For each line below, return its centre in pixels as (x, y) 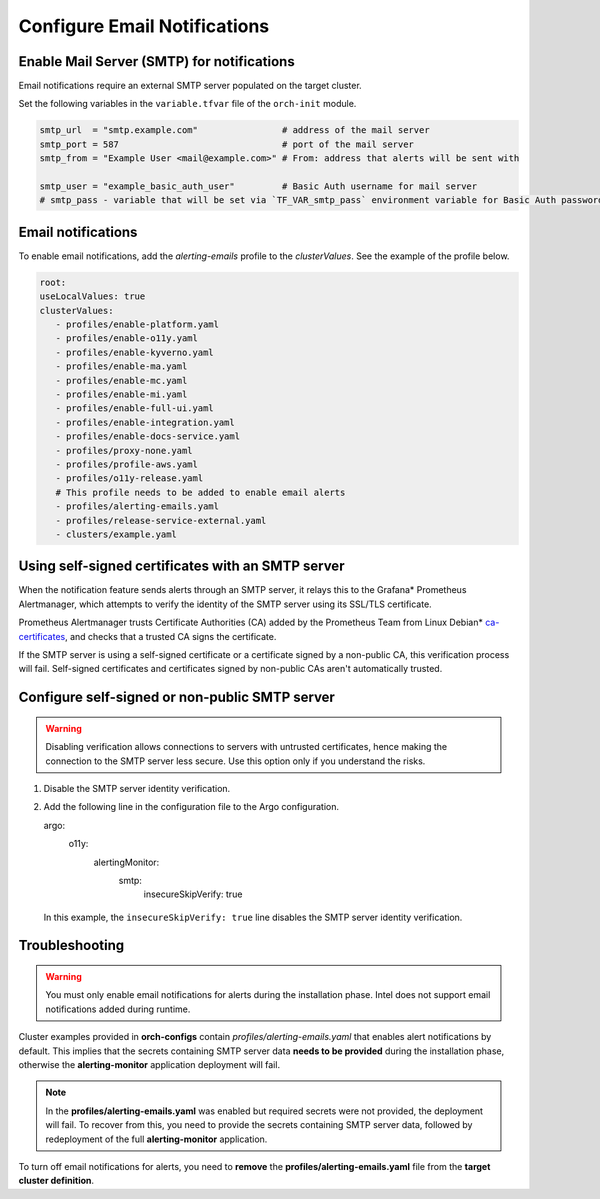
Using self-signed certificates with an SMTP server (181, 566)
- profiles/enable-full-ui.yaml (134, 408)
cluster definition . (56, 1181)
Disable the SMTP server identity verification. (137, 788)
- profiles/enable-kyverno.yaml (134, 352)
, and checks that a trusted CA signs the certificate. (171, 636)
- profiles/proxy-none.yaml (124, 450)
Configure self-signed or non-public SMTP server (176, 697)
